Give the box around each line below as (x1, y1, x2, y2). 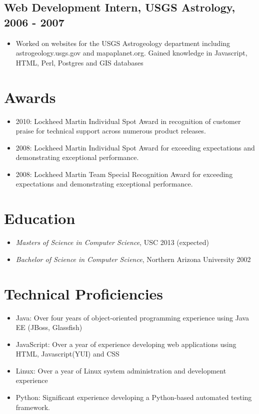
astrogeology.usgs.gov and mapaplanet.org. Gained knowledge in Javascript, (15, 47, 247, 58)
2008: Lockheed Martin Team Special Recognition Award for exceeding (15, 168, 233, 179)
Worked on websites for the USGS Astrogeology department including (15, 37, 230, 48)
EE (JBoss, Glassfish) (15, 322, 82, 332)
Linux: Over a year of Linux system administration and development (15, 365, 226, 375)
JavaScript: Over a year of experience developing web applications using (15, 338, 236, 349)
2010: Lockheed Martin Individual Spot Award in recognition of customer (15, 115, 241, 126)
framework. (15, 401, 50, 412)
